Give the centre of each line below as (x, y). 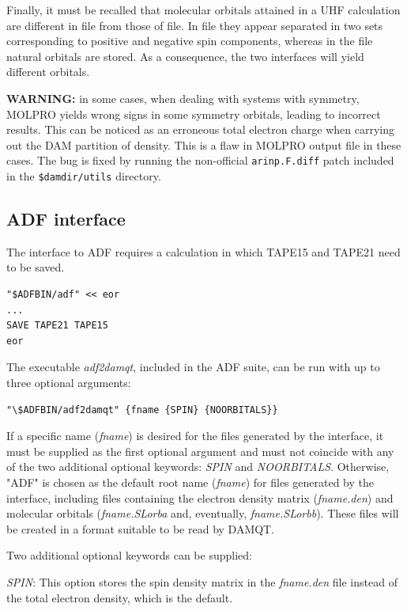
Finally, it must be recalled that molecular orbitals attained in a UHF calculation (203, 9)
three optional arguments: (69, 383)
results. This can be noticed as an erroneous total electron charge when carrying (201, 129)
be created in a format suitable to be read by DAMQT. (141, 528)
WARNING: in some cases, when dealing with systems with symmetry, (183, 98)
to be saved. (36, 267)
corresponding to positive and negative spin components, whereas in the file (190, 41)
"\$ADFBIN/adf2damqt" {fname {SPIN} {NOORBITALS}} (142, 410)
